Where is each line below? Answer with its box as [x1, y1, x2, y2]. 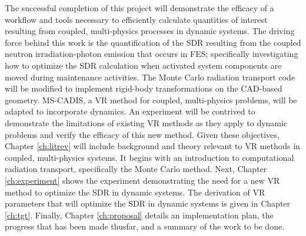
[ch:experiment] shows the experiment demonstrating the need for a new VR [5, 174, 280, 186]
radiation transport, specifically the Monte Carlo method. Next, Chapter [5, 163, 267, 175]
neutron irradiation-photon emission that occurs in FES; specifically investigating [5, 48, 298, 60]
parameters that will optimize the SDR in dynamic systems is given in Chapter [5, 197, 291, 210]
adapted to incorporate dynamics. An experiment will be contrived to [5, 105, 255, 117]
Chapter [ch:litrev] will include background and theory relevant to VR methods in [5, 140, 300, 152]
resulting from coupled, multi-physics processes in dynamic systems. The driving [5, 25, 295, 37]
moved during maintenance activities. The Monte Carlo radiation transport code [5, 70, 295, 83]
